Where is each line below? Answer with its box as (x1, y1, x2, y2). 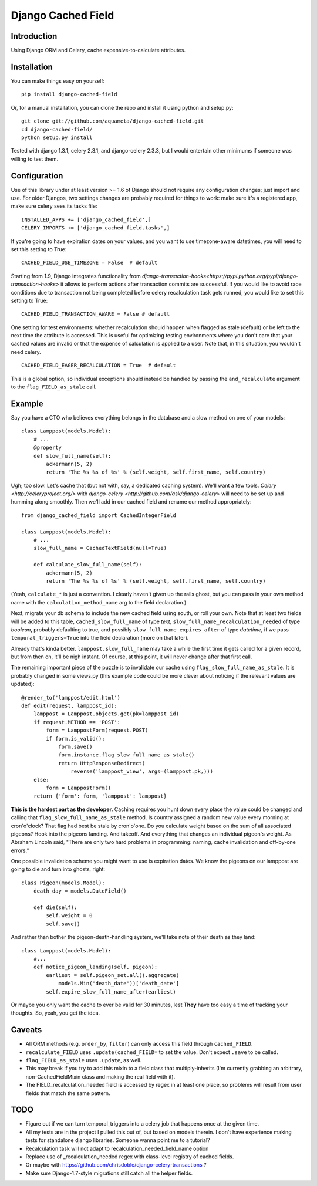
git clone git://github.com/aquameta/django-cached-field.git (21, 118, 204, 124)
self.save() (46, 920, 80, 927)
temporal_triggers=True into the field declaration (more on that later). (11, 634, 189, 641)
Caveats (11, 1025, 42, 1035)
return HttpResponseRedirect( (58, 760, 146, 766)
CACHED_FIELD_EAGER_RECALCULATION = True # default (21, 362, 176, 369)
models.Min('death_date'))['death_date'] (58, 980, 179, 987)
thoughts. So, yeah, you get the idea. (11, 1009, 100, 1016)
